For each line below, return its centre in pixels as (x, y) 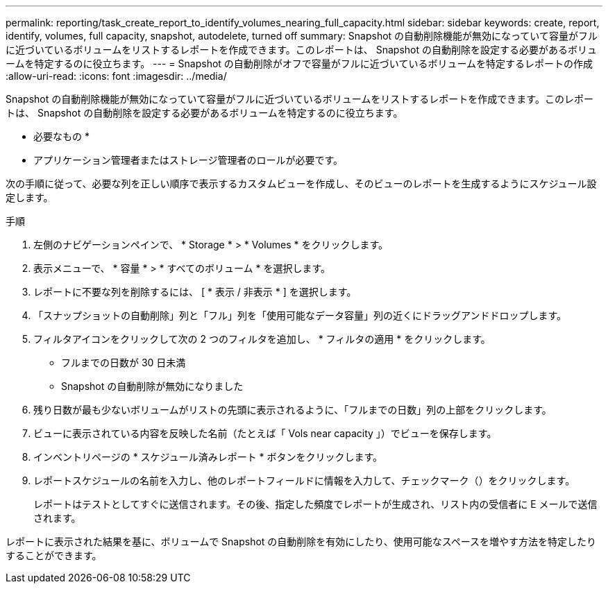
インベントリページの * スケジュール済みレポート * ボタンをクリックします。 (208, 457)
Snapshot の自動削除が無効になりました (152, 386)
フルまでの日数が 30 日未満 (124, 362)
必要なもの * (61, 136)
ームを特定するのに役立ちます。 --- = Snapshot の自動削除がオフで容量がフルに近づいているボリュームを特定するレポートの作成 (299, 63)
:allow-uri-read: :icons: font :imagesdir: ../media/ (116, 76)
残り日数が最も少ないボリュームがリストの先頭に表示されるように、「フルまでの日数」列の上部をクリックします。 (293, 410)
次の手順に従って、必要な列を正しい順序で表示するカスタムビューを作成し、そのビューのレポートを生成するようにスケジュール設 (301, 183)
